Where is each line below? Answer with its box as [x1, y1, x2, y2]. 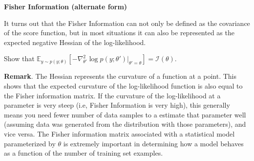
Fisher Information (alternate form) [4, 1, 127, 11]
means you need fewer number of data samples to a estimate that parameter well [4, 109, 246, 119]
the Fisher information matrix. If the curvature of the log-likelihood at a [4, 90, 221, 100]
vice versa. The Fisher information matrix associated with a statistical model [4, 128, 235, 138]
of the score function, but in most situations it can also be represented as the [4, 27, 234, 38]
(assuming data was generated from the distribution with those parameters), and [4, 119, 246, 129]
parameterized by [4, 138, 56, 148]
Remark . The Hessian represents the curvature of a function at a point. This [4, 71, 236, 81]
